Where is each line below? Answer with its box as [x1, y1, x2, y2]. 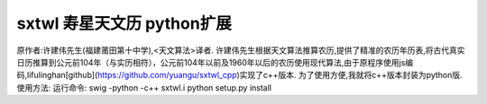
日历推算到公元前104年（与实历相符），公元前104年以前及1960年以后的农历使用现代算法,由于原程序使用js [16, 56, 406, 67]
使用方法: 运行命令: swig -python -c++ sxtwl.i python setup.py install [16, 82, 272, 93]
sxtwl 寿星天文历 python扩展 [16, 13, 232, 33]
